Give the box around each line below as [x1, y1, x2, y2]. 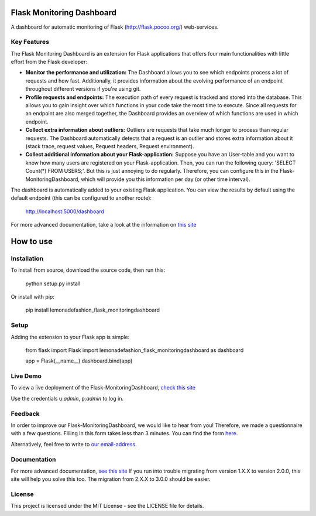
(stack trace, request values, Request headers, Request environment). [25, 142, 194, 149]
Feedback [11, 409, 40, 418]
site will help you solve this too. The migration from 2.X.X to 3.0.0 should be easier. [11, 476, 211, 483]
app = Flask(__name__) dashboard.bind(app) [25, 357, 133, 364]
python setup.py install [25, 280, 81, 287]
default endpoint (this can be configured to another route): [11, 194, 152, 201]
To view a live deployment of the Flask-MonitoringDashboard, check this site [11, 384, 196, 391]
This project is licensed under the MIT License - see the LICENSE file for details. [11, 503, 204, 510]
